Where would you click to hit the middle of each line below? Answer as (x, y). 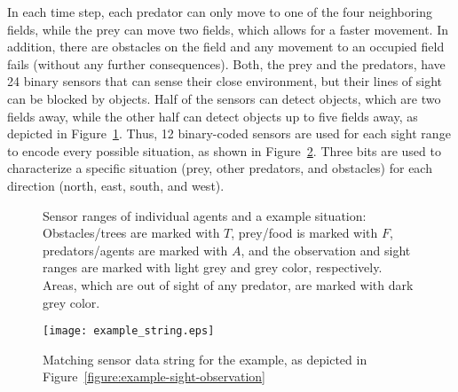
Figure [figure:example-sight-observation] (154, 376)
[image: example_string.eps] (129, 331)
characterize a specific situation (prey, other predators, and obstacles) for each (220, 168)
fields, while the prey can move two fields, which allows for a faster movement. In (228, 29)
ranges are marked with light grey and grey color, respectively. (213, 267)
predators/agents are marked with (135, 250)
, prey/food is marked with (304, 233)
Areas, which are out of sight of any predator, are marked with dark (228, 284)
